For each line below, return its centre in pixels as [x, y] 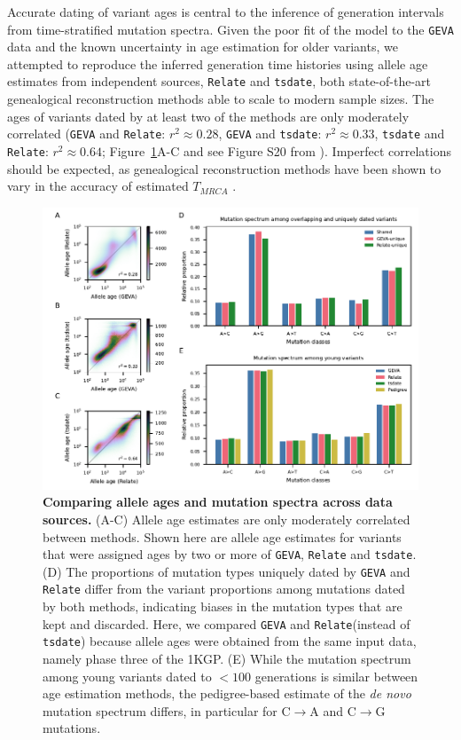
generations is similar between [336, 676]
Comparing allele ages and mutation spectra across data [218, 502]
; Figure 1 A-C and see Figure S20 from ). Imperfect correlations [277, 150]
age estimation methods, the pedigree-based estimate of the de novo [227, 693]
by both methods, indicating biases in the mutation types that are [223, 606]
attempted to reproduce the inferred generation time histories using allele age [218, 63]
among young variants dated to [127, 676]
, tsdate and [410, 134]
